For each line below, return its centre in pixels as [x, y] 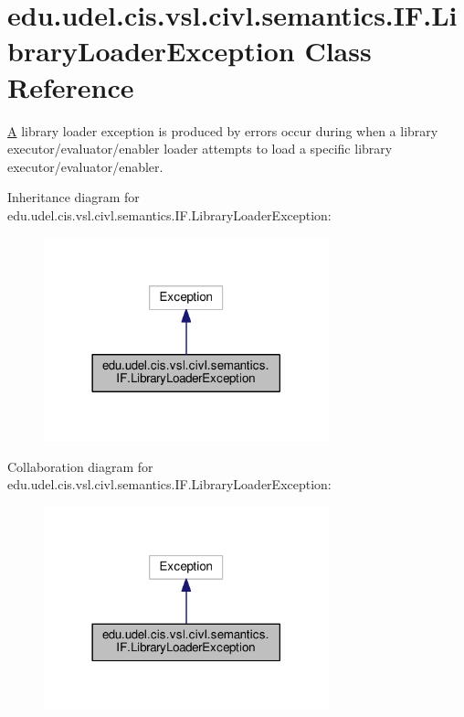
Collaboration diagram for [80, 466]
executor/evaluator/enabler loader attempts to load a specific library [200, 149]
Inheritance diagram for [74, 197]
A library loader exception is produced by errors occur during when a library [223, 130]
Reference [71, 86]
